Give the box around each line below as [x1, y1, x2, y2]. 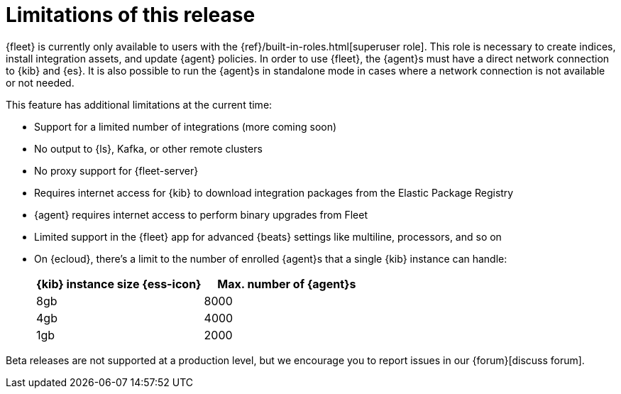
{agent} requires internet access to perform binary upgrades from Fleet [34, 208, 368, 221]
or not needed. [6, 76, 75, 89]
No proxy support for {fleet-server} [34, 164, 199, 177]
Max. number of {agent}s [217, 276, 356, 291]
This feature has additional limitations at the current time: [6, 98, 273, 111]
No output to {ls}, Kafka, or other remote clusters [34, 142, 263, 155]
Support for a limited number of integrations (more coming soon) [34, 120, 337, 133]
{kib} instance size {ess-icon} [36, 276, 202, 291]
